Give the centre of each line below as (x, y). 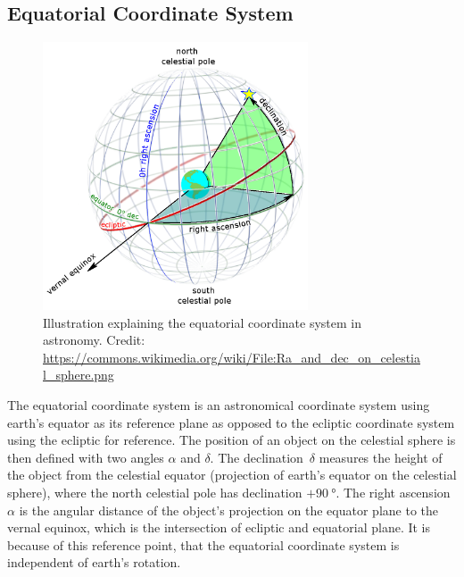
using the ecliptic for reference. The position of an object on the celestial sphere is (232, 440)
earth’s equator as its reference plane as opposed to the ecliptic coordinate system (231, 422)
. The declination (257, 457)
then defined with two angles (86, 457)
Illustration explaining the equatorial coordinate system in (202, 322)
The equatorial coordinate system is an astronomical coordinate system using (219, 404)
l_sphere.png (79, 375)
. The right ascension (393, 492)
